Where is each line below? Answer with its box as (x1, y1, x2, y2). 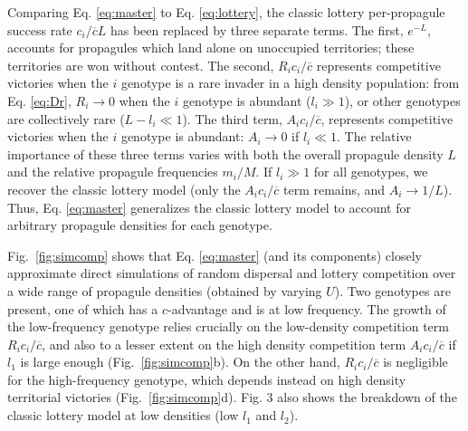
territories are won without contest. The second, (7, 55, 274, 74)
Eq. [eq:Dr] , (7, 91, 72, 110)
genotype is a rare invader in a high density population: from (120, 73, 460, 92)
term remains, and (282, 179, 386, 198)
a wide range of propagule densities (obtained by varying (7, 281, 322, 300)
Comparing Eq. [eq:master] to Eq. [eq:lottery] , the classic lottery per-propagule (7, 3, 445, 21)
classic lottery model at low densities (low (7, 406, 239, 425)
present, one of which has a (7, 299, 158, 318)
